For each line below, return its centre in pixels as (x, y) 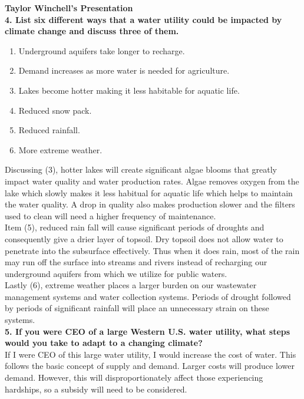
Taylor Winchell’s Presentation (69, 8)
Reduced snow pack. (55, 110)
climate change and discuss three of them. (92, 31)
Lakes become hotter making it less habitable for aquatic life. (129, 90)
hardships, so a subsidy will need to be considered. (96, 389)
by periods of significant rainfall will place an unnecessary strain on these (137, 308)
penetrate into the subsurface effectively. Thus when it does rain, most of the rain (152, 250)
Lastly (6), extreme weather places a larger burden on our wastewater (131, 285)
